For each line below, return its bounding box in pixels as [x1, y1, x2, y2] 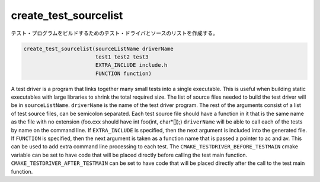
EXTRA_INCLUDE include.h [95, 62, 168, 69]
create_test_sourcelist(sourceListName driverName [23, 45, 174, 52]
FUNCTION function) [95, 70, 152, 77]
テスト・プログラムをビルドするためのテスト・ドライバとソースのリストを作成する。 [11, 30, 219, 37]
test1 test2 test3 [95, 53, 149, 60]
